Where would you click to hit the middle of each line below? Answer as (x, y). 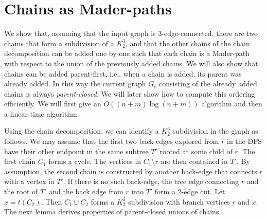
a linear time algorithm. (42, 113)
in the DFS (245, 141)
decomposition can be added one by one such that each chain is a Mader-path (127, 53)
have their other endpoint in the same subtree (76, 151)
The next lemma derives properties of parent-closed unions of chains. (113, 212)
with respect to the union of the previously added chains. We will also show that (131, 63)
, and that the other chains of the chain (188, 43)
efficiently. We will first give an (53, 104)
